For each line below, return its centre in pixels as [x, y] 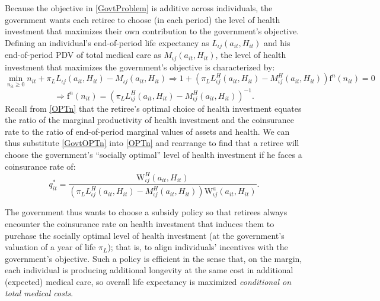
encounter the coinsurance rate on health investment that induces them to [140, 223]
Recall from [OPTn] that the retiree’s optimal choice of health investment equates [153, 108]
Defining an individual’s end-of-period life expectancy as [107, 42]
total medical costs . [39, 293]
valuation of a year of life [50, 247]
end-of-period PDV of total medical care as [83, 55]
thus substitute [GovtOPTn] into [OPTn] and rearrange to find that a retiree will [152, 143]
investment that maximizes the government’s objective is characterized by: [140, 67]
